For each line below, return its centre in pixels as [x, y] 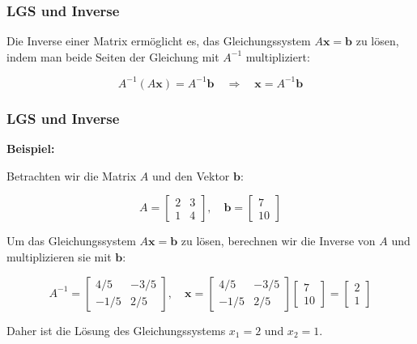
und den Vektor [191, 175]
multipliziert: [278, 56]
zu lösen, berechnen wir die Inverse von [278, 241]
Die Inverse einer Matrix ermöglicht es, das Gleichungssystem [159, 41]
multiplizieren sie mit [59, 256]
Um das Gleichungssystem [71, 241]
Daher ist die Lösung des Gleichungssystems [116, 330]
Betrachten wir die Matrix [72, 175]
